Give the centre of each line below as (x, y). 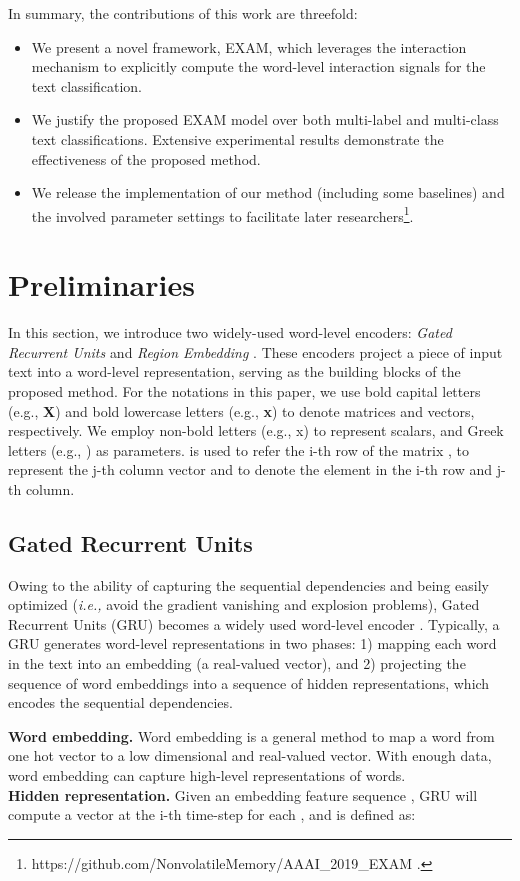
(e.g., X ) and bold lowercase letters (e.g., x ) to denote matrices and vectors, (241, 410)
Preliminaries (101, 284)
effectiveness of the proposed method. (146, 158)
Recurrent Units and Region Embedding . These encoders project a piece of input (255, 351)
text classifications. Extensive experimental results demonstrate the (237, 138)
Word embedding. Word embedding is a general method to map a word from (251, 735)
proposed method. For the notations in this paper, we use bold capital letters (244, 390)
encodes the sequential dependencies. (120, 702)
